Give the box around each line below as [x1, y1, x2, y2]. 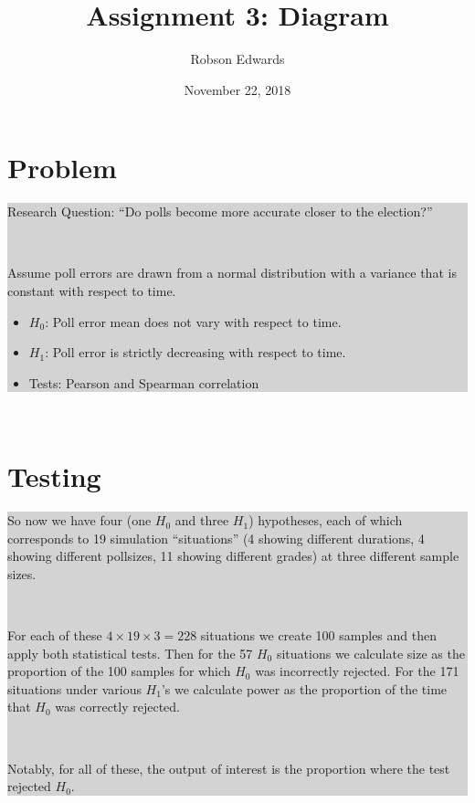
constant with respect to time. [7, 281, 176, 301]
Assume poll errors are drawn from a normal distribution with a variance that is [7, 263, 457, 282]
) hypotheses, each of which [248, 511, 403, 530]
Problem [7, 149, 117, 186]
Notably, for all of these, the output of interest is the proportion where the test [7, 758, 450, 777]
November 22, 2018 [184, 79, 291, 99]
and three [174, 511, 229, 530]
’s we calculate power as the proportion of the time [161, 679, 448, 698]
